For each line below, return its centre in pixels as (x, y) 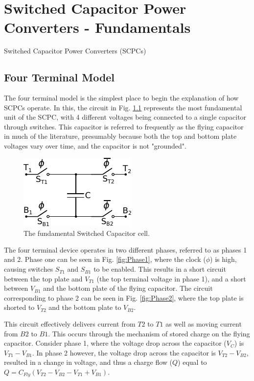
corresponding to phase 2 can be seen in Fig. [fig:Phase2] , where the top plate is (124, 297)
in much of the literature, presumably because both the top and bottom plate (120, 136)
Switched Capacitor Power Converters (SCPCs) (75, 51)
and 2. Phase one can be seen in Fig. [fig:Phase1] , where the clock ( (105, 259)
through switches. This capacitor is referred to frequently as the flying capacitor (124, 126)
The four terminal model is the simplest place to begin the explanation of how (121, 98)
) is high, (223, 259)
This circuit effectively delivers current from (70, 324)
